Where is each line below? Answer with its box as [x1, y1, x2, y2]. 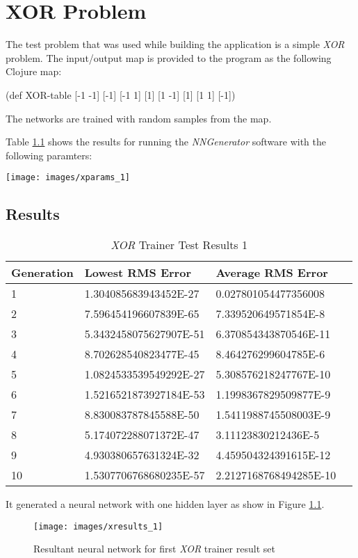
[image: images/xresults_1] [33, 521, 163, 532]
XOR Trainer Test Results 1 [111, 237, 247, 253]
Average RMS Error [215, 264, 328, 281]
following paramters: [6, 148, 92, 162]
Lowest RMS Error [84, 264, 191, 281]
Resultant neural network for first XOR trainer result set [33, 541, 275, 556]
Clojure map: [6, 64, 62, 79]
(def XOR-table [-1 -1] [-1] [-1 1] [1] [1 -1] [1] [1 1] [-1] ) [6, 87, 236, 102]
